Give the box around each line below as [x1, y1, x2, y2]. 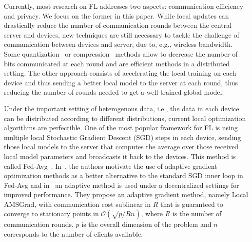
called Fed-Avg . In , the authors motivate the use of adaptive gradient [4, 161, 217, 171]
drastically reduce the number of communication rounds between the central [4, 20, 232, 30]
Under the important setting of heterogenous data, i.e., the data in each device [4, 103, 239, 113]
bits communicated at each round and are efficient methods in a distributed [4, 58, 230, 68]
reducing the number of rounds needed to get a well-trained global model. [4, 87, 224, 97]
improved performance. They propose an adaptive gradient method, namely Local [4, 189, 248, 200]
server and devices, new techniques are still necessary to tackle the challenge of [4, 29, 239, 40]
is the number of [172, 208, 222, 219]
